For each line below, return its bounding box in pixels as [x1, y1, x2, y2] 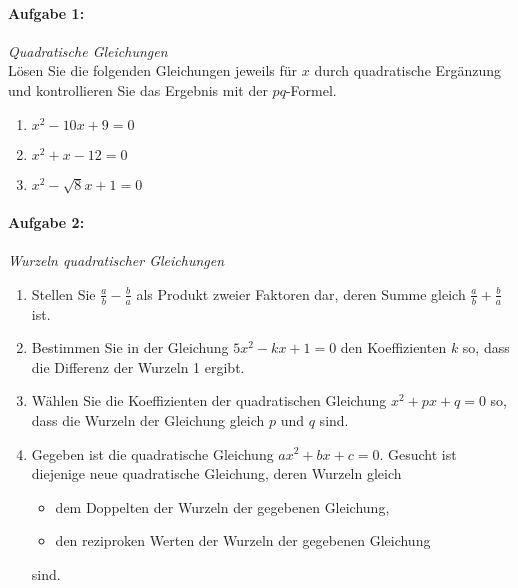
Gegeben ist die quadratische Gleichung [31, 443, 274, 464]
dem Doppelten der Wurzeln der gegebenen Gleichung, [55, 496, 390, 517]
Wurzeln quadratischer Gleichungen [8, 250, 225, 271]
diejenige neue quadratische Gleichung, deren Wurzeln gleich [31, 463, 402, 484]
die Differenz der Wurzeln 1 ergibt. [31, 356, 245, 377]
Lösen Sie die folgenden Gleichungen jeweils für [8, 60, 298, 81]
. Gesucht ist [379, 443, 457, 464]
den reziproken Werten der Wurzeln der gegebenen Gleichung [55, 530, 431, 551]
